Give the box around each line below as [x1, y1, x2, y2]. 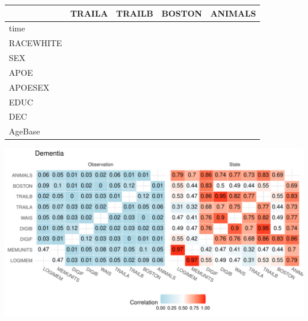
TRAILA [70, 7, 108, 19]
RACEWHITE [9, 37, 62, 49]
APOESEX [9, 81, 50, 93]
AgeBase [9, 125, 40, 137]
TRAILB [116, 7, 153, 19]
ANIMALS [210, 7, 256, 19]
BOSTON [161, 7, 203, 19]
